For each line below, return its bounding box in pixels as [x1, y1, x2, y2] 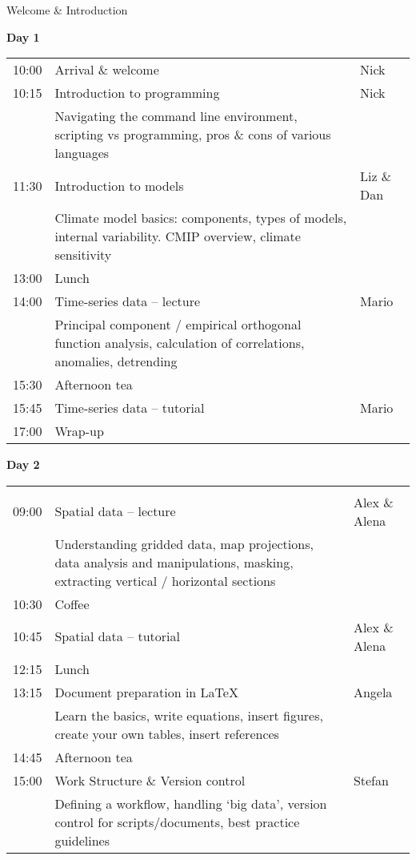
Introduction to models [54, 176, 184, 195]
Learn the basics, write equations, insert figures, [54, 705, 323, 725]
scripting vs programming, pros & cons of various [54, 125, 331, 144]
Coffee [54, 594, 90, 613]
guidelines [54, 830, 110, 850]
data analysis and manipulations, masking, [54, 552, 294, 571]
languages [54, 143, 110, 163]
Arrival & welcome [54, 60, 159, 79]
